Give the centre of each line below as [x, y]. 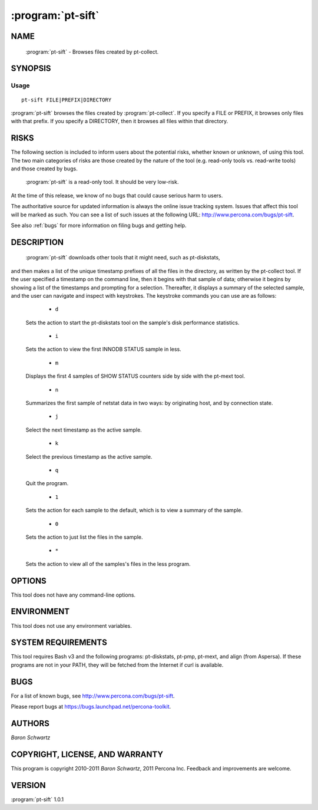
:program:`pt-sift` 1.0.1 [37, 799]
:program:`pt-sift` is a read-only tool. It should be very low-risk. [102, 182]
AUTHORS [30, 723]
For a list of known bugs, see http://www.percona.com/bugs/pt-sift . [93, 696]
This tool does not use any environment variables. [72, 625]
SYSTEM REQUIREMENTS [59, 643]
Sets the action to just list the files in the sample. [84, 537]
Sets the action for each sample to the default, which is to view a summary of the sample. [134, 511]
